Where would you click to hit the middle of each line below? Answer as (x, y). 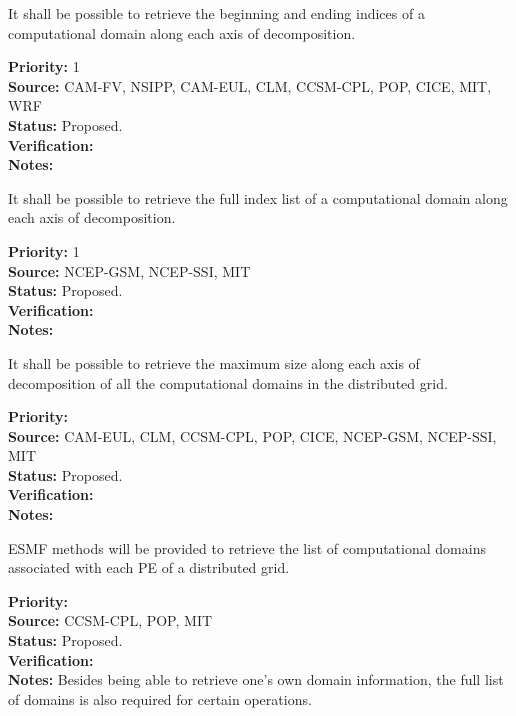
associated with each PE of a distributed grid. (149, 567)
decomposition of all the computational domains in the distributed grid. (228, 382)
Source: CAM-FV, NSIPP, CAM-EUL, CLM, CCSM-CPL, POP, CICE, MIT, (250, 85)
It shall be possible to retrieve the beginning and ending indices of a (216, 13)
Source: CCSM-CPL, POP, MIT (110, 620)
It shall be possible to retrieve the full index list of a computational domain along (258, 197)
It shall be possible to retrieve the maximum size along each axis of (214, 362)
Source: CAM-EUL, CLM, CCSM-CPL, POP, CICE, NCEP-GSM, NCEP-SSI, (252, 435)
